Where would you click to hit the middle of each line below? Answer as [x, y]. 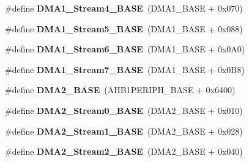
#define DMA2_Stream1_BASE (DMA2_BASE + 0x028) [124, 131]
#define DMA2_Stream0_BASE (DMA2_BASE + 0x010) [124, 110]
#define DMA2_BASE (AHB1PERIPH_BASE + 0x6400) [120, 90]
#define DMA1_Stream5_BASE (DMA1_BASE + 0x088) [124, 28]
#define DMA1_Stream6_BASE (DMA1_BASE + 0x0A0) [125, 49]
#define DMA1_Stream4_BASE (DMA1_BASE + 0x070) [124, 8]
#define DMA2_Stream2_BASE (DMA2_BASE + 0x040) [124, 151]
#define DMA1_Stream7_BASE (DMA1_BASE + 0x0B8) [125, 69]
